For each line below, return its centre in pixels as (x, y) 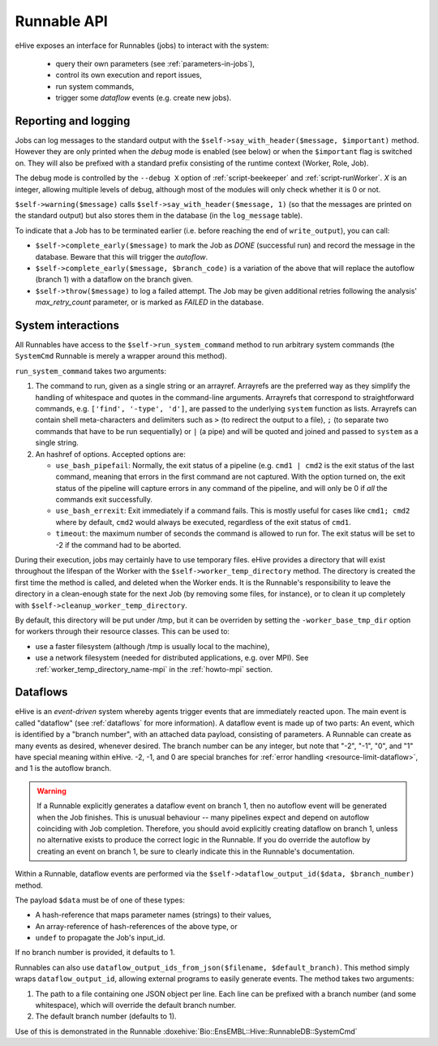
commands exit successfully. (104, 500)
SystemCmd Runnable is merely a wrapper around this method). (121, 356)
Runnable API (62, 21)
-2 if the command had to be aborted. (118, 545)
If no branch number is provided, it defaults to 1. (95, 953)
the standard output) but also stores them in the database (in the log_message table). (159, 216)
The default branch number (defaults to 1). (106, 1016)
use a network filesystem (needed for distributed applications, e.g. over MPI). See (172, 658)
